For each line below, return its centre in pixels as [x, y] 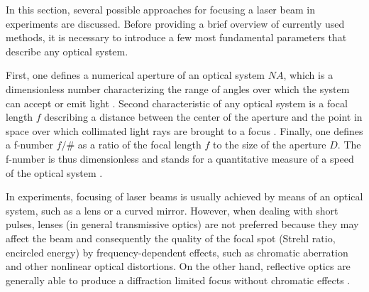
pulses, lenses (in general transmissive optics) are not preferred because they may [182, 224]
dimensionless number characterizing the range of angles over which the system [178, 88]
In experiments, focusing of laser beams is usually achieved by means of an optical [184, 196]
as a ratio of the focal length [139, 145]
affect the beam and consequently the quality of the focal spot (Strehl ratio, [171, 238]
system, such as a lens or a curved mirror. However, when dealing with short [172, 210]
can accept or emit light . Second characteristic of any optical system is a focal [177, 103]
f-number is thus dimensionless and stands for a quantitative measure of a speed [180, 158]
